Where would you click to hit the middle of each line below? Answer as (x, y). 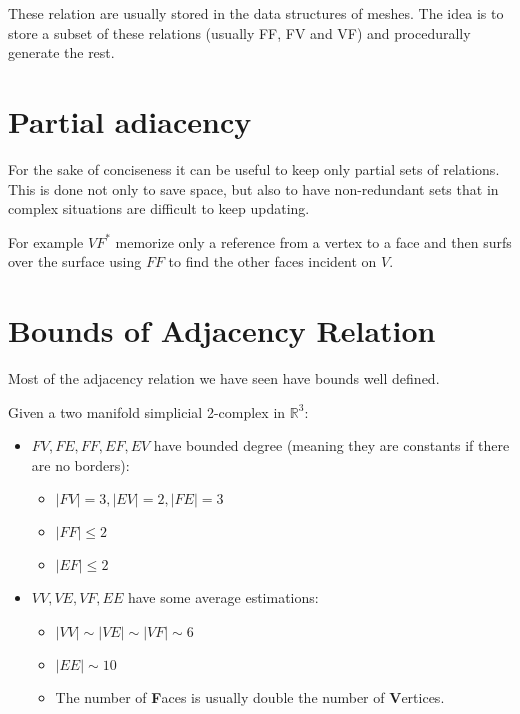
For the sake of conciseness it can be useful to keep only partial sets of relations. (254, 168)
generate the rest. (61, 52)
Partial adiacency (130, 120)
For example (46, 241)
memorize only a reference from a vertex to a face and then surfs (313, 241)
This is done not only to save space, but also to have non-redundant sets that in (253, 188)
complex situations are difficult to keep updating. (159, 208)
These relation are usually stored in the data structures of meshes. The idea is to (256, 13)
